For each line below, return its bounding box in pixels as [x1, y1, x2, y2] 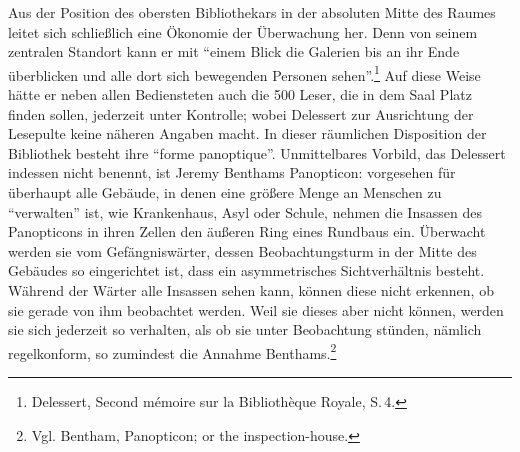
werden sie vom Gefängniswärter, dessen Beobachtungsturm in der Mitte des [8, 240, 477, 261]
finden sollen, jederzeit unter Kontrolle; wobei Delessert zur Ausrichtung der [8, 103, 474, 124]
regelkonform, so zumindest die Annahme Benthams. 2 [8, 339, 337, 363]
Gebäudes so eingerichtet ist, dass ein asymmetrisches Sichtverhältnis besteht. [8, 260, 485, 281]
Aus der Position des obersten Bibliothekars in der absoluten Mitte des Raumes [8, 2, 496, 22]
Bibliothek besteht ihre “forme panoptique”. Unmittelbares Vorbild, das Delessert [8, 142, 506, 163]
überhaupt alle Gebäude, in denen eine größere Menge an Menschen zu [8, 182, 442, 202]
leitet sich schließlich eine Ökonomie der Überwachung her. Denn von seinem [8, 21, 478, 42]
